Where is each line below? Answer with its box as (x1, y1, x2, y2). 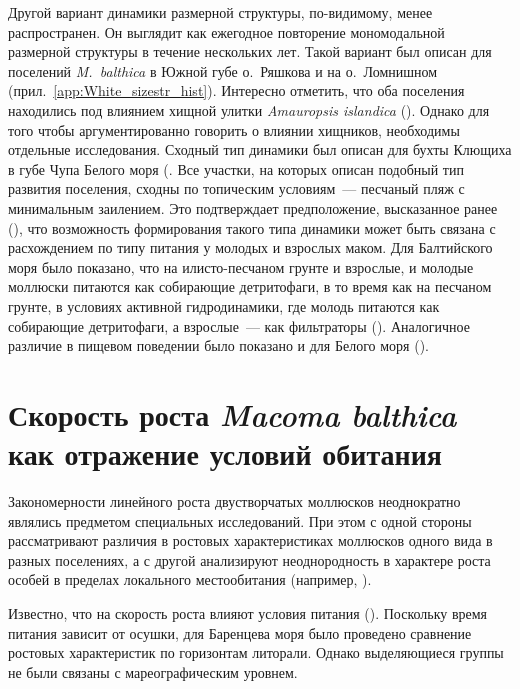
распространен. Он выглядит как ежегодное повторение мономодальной (8, 21, 445, 42)
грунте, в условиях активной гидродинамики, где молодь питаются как (8, 295, 440, 316)
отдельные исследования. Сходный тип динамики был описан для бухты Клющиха (8, 139, 512, 160)
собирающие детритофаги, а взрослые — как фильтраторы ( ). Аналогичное (8, 315, 470, 336)
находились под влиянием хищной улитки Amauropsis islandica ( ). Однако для (8, 99, 490, 120)
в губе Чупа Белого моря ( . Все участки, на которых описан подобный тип (8, 158, 464, 179)
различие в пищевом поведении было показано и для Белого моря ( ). (8, 335, 429, 356)
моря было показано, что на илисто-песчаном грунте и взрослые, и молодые (8, 256, 474, 277)
